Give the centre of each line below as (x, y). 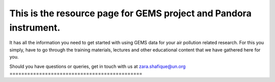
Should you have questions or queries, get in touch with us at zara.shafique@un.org (98, 66)
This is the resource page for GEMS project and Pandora (130, 13)
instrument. (35, 28)
